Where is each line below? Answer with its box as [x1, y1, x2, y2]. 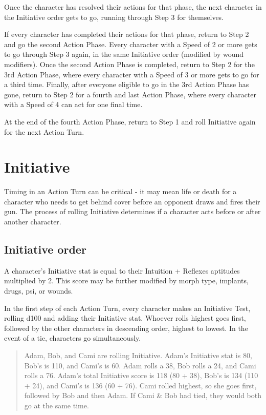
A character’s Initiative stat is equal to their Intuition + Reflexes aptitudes [4, 265, 240, 276]
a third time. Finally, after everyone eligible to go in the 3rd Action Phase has [4, 79, 249, 90]
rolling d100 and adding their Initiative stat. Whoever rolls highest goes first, [4, 313, 246, 323]
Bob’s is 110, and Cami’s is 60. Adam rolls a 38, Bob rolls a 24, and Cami [24, 360, 256, 370]
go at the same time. [24, 400, 89, 410]
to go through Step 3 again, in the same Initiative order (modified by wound [4, 49, 244, 59]
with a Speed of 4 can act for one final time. [4, 99, 143, 110]
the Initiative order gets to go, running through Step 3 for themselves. [4, 11, 224, 22]
